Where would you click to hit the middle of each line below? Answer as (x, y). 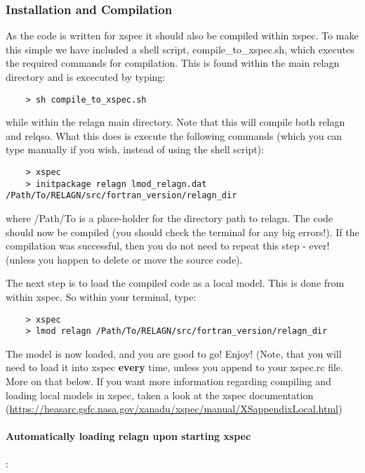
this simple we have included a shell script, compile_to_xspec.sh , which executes (180, 49)
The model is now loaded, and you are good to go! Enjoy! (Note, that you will (174, 353)
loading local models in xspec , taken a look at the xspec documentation (160, 395)
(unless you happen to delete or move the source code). (124, 259)
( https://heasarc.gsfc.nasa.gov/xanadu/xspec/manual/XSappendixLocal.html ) (174, 409)
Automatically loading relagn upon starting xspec (128, 436)
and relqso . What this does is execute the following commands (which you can (174, 135)
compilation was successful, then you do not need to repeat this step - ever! (168, 246)
